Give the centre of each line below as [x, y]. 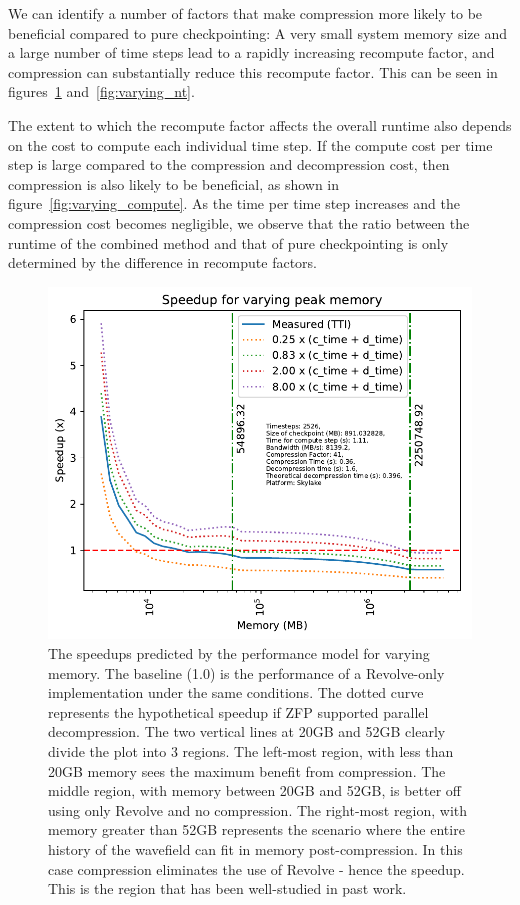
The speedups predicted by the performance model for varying [239, 652]
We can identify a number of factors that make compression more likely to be [245, 13]
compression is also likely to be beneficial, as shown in [174, 183]
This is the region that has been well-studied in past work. [227, 888]
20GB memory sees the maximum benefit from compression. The [247, 770]
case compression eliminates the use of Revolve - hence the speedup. [256, 868]
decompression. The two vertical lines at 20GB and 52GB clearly [247, 731]
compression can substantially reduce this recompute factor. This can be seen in [253, 71]
